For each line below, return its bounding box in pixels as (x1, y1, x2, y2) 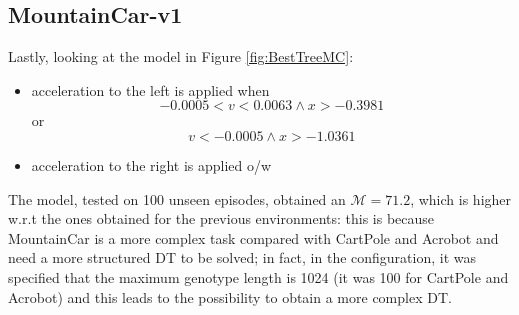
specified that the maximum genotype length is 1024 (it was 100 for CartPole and (8, 266, 509, 287)
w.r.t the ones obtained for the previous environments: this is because (8, 208, 435, 229)
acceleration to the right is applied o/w (31, 154, 272, 175)
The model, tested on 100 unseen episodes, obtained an (8, 188, 346, 209)
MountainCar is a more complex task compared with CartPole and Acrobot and (8, 227, 499, 248)
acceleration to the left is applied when (31, 79, 270, 100)
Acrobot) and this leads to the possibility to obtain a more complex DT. (8, 286, 452, 307)
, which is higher (410, 188, 512, 209)
